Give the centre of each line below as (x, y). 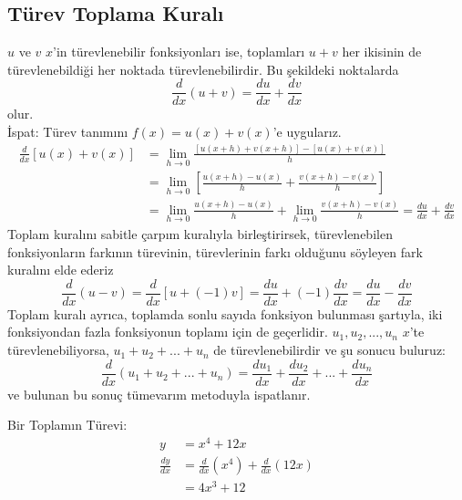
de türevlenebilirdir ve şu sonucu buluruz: (329, 350)
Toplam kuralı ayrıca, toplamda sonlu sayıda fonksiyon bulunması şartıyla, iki (225, 313)
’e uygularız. (307, 132)
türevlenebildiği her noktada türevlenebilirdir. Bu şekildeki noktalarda (203, 69)
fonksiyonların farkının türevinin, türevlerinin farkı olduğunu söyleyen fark (215, 251)
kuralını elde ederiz (61, 270)
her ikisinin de (382, 52)
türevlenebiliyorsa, (58, 350)
